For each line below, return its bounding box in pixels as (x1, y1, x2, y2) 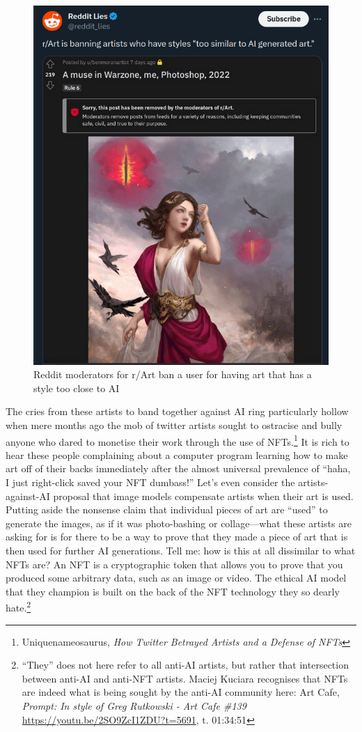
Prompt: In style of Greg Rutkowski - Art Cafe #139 (22, 698, 246, 712)
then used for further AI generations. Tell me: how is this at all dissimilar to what (6, 543, 356, 557)
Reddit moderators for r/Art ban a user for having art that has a (33, 367, 312, 382)
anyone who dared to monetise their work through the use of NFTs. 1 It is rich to (6, 432, 349, 449)
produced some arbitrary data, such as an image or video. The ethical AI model (6, 570, 347, 585)
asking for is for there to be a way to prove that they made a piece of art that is (6, 529, 348, 544)
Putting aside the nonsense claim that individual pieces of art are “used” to (6, 502, 328, 517)
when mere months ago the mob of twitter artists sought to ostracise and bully (6, 417, 343, 432)
